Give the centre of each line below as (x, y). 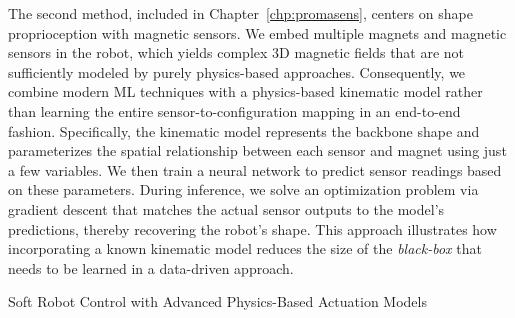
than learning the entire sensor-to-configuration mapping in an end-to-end (234, 110)
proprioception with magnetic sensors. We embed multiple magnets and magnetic (257, 32)
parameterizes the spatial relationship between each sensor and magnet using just (257, 150)
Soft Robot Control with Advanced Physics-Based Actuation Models (217, 301)
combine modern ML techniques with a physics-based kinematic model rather (245, 91)
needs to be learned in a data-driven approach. (151, 267)
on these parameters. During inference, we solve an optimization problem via (243, 189)
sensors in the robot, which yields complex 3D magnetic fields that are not (236, 52)
